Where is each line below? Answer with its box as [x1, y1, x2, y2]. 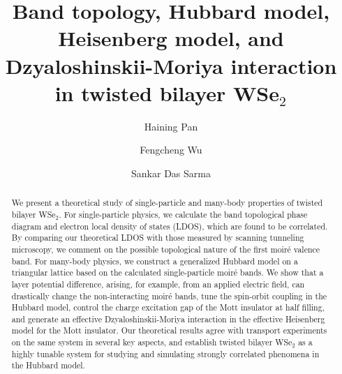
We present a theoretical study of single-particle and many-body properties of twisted [11, 197, 323, 209]
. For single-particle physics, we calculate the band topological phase [59, 208, 308, 220]
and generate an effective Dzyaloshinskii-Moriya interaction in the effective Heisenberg [11, 313, 325, 324]
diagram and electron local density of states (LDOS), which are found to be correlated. [11, 220, 328, 232]
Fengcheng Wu [140, 142, 202, 157]
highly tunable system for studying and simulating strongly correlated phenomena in [11, 347, 320, 359]
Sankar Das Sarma [131, 165, 211, 180]
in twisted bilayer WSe [54, 78, 279, 107]
